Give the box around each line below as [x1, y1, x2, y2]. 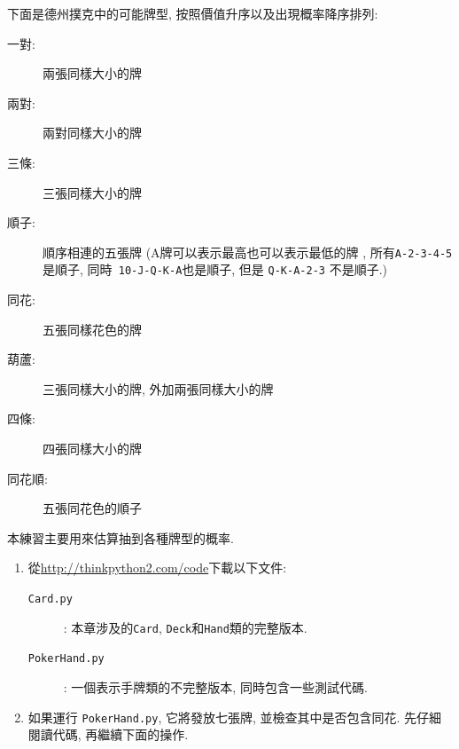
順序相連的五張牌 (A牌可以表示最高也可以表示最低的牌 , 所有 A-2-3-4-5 [43, 242, 453, 261]
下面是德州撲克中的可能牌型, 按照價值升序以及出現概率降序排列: [7, 4, 378, 22]
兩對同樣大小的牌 [43, 123, 142, 142]
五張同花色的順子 [43, 499, 142, 517]
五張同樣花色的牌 [43, 319, 142, 338]
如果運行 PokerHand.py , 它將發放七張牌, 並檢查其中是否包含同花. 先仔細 [27, 707, 442, 726]
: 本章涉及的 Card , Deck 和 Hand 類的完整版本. [63, 618, 307, 636]
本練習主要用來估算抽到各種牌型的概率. [7, 528, 234, 547]
